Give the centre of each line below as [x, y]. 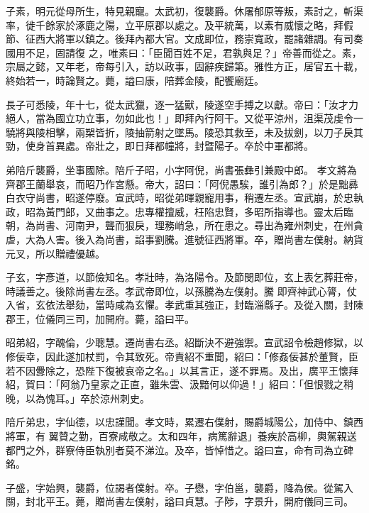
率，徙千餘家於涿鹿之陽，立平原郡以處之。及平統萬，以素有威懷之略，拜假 [180, 24]
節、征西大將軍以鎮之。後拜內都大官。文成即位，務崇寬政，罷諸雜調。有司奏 [184, 39]
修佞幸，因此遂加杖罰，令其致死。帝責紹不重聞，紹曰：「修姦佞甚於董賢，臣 [182, 357]
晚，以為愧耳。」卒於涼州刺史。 [78, 398]
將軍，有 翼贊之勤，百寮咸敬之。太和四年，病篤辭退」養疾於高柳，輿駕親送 [181, 436]
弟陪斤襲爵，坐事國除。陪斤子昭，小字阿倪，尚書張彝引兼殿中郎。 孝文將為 [181, 169]
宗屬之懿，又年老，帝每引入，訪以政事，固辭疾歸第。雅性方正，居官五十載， [184, 66]
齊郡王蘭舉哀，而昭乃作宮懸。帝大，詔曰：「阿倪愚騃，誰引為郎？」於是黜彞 [182, 183]
